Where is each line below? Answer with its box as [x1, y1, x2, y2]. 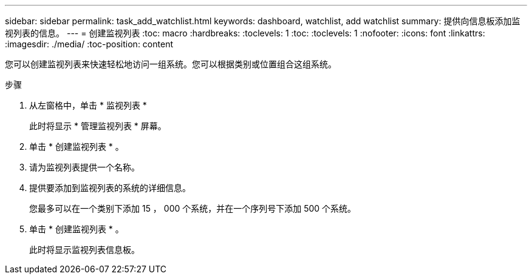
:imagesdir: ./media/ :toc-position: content [5, 39, 173, 49]
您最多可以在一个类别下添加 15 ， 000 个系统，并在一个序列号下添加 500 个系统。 [29, 203, 356, 213]
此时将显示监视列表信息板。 [29, 244, 140, 255]
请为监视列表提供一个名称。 [29, 162, 140, 172]
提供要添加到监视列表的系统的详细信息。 [29, 183, 191, 193]
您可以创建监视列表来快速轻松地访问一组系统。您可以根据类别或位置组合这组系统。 [5, 59, 336, 69]
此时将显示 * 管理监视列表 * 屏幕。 [29, 121, 166, 131]
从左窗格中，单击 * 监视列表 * [29, 100, 147, 110]
